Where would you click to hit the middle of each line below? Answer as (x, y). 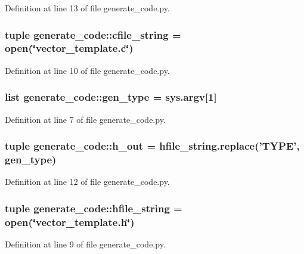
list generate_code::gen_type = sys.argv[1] (111, 97)
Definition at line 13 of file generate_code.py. (87, 8)
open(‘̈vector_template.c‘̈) (69, 48)
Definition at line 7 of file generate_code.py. (85, 119)
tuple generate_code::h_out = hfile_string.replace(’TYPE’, (152, 146)
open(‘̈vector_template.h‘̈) (70, 222)
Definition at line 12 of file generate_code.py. (87, 182)
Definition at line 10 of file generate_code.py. (87, 70)
